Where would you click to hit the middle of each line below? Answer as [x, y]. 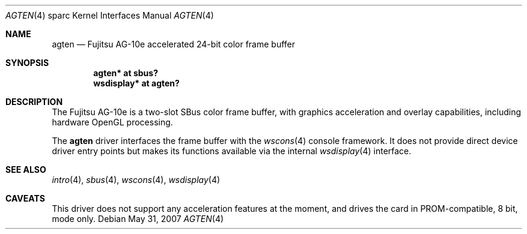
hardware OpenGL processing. [112, 122]
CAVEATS [25, 198]
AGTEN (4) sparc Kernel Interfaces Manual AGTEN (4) [110, 15]
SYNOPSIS [27, 63]
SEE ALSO [26, 169]
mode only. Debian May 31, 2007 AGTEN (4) [138, 219]
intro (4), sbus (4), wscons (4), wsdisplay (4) [136, 180]
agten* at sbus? [126, 73]
